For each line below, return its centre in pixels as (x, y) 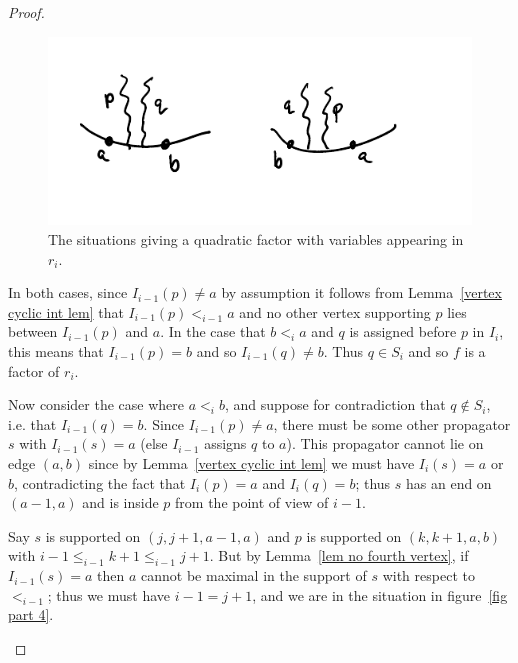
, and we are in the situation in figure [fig (380, 594)
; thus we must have (109, 594)
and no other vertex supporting (335, 311)
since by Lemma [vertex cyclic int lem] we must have (251, 463)
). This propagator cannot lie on (385, 443)
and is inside (120, 502)
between (33, 331)
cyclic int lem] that (66, 311)
